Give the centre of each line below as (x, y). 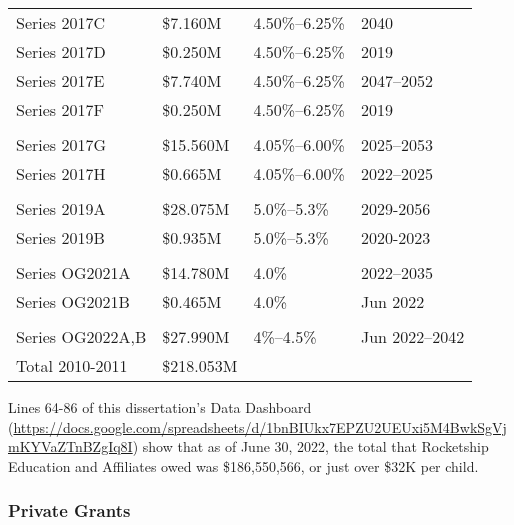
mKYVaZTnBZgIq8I (70, 446)
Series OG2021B (73, 301)
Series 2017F (60, 109)
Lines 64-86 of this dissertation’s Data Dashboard (160, 407)
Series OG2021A (73, 272)
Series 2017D (61, 51)
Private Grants (69, 510)
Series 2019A (61, 208)
